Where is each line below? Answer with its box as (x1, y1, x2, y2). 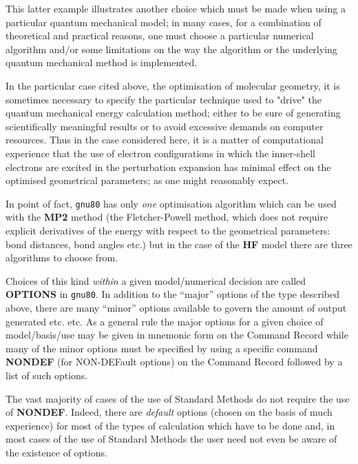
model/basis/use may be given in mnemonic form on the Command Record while (6, 327, 348, 342)
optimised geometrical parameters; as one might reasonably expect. (6, 173, 289, 188)
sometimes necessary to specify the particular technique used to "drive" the (6, 92, 322, 106)
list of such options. (6, 367, 88, 382)
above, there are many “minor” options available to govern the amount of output (6, 301, 347, 314)
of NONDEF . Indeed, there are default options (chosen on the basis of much (6, 405, 333, 419)
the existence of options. (6, 445, 107, 459)
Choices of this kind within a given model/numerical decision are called (6, 273, 306, 288)
